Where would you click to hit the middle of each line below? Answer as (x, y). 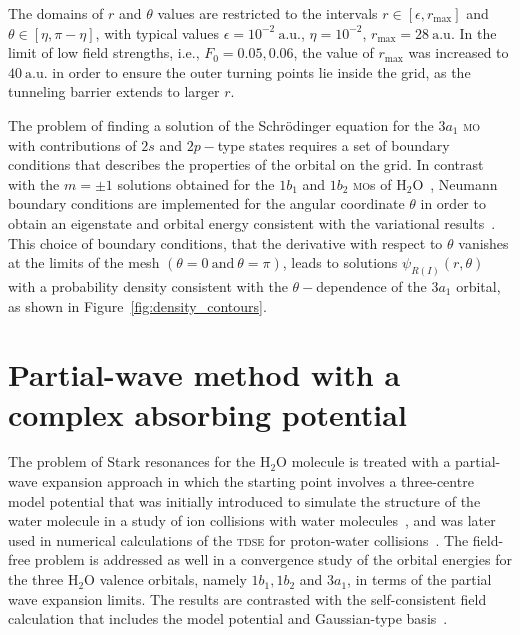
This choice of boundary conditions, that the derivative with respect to (225, 242)
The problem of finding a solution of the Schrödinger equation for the (221, 124)
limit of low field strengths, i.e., (104, 52)
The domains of (56, 13)
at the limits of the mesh (84, 262)
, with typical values (157, 32)
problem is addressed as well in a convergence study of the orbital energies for (273, 559)
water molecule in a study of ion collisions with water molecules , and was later (252, 520)
